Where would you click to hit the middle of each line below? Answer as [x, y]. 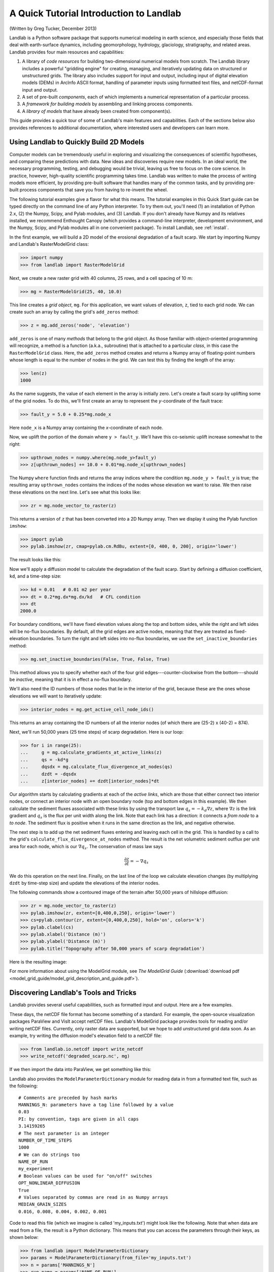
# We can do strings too [49, 1154]
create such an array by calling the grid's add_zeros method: [74, 312]
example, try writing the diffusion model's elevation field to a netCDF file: [85, 1036]
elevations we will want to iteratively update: [56, 696]
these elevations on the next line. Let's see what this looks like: [75, 492]
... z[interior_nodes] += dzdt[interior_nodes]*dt [90, 781]
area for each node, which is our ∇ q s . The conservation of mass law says [86, 847]
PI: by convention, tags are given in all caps [79, 1119]
